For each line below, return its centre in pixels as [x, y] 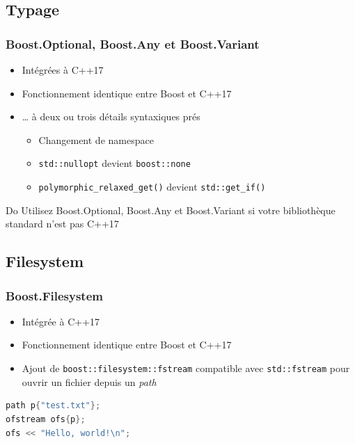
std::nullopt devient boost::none [115, 163]
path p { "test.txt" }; [53, 406]
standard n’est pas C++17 [62, 224]
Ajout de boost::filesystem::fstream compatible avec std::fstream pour [186, 368]
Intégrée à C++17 [61, 321]
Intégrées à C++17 [63, 70]
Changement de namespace [96, 139]
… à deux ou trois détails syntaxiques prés [111, 116]
